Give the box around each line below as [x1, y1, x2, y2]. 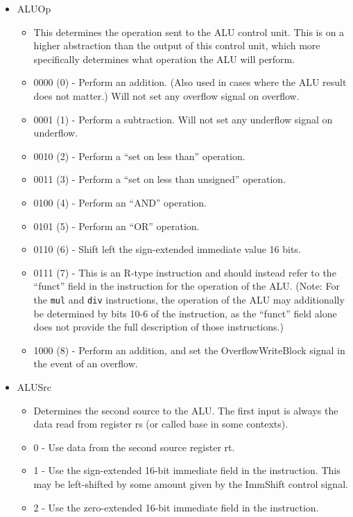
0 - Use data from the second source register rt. [33, 439, 235, 454]
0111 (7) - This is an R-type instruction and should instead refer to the [33, 265, 336, 279]
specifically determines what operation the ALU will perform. [33, 51, 295, 66]
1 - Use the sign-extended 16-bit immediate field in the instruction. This [33, 463, 341, 477]
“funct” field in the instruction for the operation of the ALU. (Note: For [33, 279, 340, 293]
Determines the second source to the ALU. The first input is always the [33, 403, 338, 417]
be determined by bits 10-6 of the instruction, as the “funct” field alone [33, 306, 337, 320]
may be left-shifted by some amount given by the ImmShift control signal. [33, 476, 348, 491]
